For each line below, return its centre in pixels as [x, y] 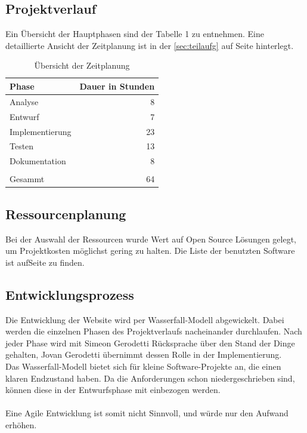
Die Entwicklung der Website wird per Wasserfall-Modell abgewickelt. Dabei [145, 319]
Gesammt [27, 179]
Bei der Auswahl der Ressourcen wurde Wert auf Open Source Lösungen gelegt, [151, 239]
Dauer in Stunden [117, 86]
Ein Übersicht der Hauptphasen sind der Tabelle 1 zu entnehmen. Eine [135, 34]
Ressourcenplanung [66, 214]
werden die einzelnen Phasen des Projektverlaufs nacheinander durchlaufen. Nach [154, 331]
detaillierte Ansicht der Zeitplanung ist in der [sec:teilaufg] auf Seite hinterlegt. [150, 45]
